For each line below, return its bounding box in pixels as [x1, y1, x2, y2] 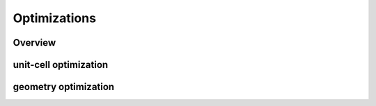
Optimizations [13, 10, 97, 26]
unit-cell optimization [13, 59, 109, 71]
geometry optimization [13, 81, 115, 93]
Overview [13, 37, 56, 48]
